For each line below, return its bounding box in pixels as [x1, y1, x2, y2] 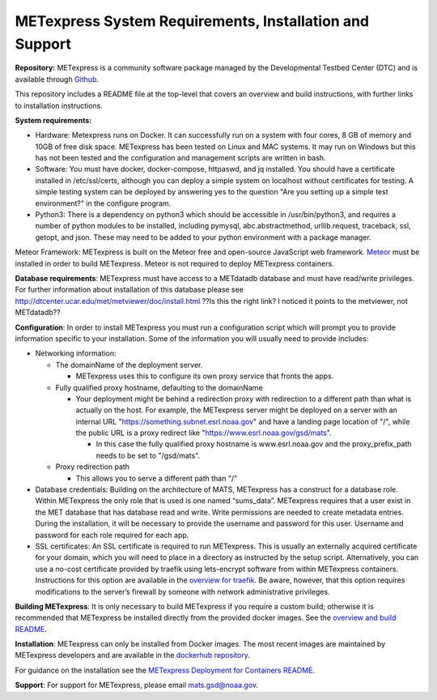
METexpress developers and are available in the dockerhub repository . [15, 651, 251, 660]
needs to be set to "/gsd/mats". [95, 450, 201, 460]
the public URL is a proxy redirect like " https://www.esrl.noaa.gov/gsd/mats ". [75, 428, 332, 437]
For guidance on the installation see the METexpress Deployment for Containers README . [15, 665, 316, 675]
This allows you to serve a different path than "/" [75, 473, 238, 483]
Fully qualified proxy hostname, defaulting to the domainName [55, 382, 263, 392]
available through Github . [15, 74, 99, 84]
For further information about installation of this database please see [15, 284, 244, 295]
